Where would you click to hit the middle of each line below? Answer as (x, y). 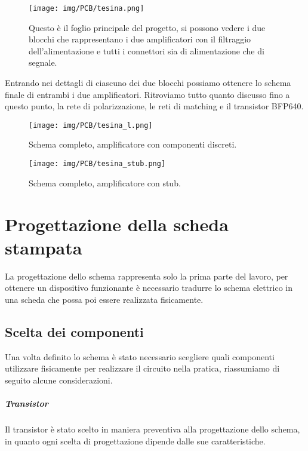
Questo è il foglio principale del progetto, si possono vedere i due (147, 27)
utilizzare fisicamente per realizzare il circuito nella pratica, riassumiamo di (142, 368)
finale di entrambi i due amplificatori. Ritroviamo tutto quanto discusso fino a (147, 94)
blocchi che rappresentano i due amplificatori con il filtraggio (140, 39)
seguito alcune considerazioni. (59, 380)
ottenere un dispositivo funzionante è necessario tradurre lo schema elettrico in (149, 288)
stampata (44, 247)
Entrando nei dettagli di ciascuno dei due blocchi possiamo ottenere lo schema (148, 83)
